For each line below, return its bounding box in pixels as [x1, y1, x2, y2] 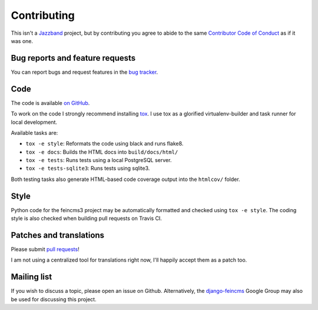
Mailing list [11, 272, 52, 282]
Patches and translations [11, 230, 105, 240]
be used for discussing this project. [11, 295, 97, 303]
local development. [11, 118, 57, 126]
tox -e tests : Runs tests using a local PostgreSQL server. [25, 157, 172, 164]
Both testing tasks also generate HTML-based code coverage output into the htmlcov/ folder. [11, 176, 241, 183]
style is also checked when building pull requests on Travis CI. [11, 215, 162, 222]
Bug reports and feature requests [11, 53, 136, 63]
